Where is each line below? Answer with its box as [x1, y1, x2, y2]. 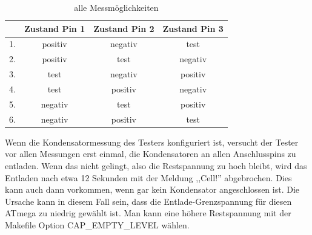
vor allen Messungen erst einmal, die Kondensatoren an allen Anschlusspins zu [5, 147, 296, 160]
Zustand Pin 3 [162, 22, 224, 34]
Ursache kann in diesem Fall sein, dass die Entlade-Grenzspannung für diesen [5, 195, 292, 207]
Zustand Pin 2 [93, 22, 154, 34]
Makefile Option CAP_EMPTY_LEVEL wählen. [5, 218, 190, 231]
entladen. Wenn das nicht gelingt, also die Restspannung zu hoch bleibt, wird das [5, 159, 307, 172]
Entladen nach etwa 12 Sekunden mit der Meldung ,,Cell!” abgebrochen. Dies [5, 171, 292, 184]
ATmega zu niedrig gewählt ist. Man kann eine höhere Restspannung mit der [5, 207, 291, 219]
